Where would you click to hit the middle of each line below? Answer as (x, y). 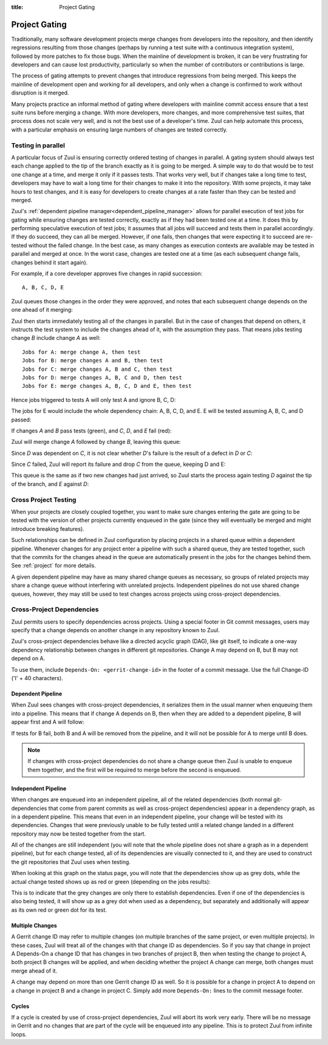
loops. (19, 1034)
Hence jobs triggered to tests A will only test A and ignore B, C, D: (94, 399)
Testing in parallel (38, 145)
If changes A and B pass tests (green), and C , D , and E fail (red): (91, 431)
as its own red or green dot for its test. (59, 910)
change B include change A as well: (56, 338)
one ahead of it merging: (42, 310)
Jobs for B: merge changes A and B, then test (93, 361)
